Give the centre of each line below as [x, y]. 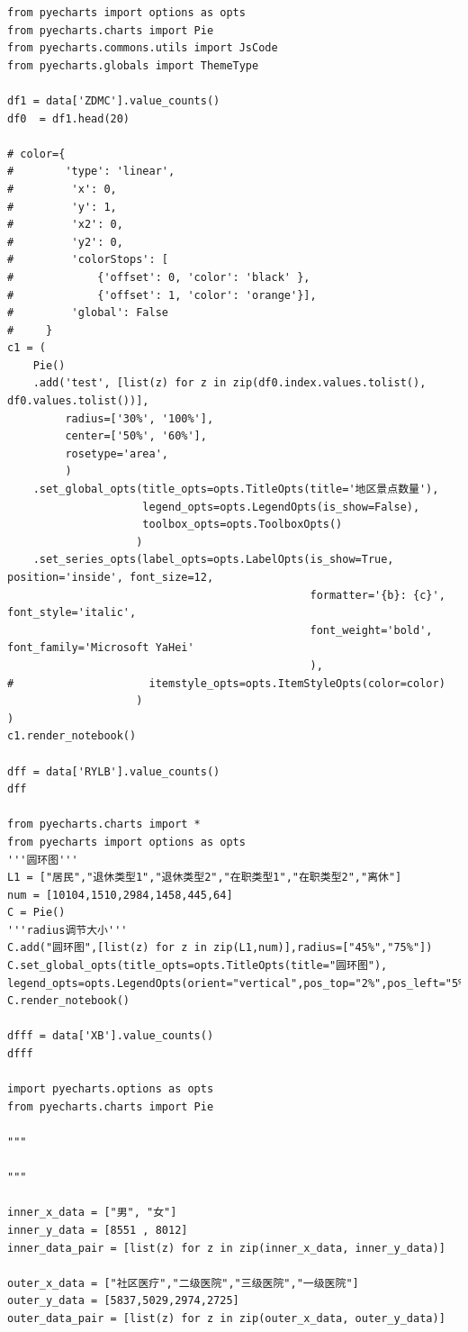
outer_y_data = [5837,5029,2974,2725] [123, 1301]
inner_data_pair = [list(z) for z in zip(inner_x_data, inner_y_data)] [226, 1248]
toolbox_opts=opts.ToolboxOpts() [243, 525]
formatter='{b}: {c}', [378, 595]
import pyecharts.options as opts [111, 1089]
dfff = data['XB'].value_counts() [111, 1036]
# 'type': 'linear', [91, 172]
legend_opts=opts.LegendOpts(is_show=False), [281, 507]
